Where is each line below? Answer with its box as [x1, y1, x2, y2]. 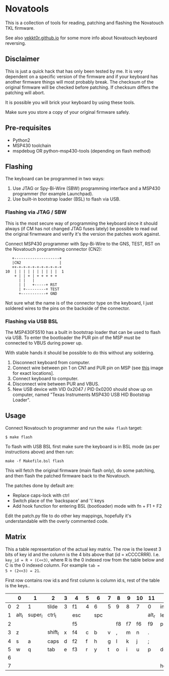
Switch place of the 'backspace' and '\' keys [12, 497, 105, 504]
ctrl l [47, 611, 56, 619]
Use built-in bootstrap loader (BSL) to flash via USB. [12, 196, 121, 202]
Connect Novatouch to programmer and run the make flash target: [5, 425, 142, 431]
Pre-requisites [5, 124, 51, 132]
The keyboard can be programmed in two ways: [5, 176, 105, 182]
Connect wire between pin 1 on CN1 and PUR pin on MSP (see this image [12, 365, 163, 371]
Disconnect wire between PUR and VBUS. [12, 381, 100, 387]
